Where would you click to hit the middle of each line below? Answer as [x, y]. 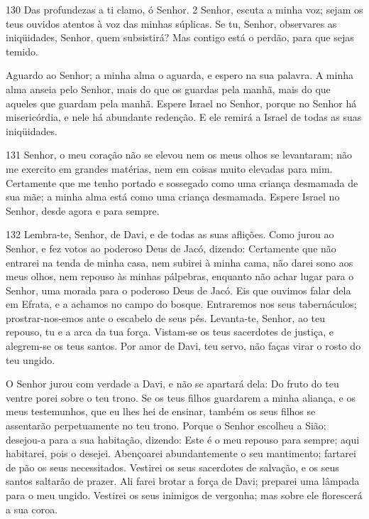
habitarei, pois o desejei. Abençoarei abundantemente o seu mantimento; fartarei [181, 453]
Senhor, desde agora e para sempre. [83, 210]
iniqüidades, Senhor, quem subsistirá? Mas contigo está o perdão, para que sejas [180, 37]
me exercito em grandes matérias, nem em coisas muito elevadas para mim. [169, 168]
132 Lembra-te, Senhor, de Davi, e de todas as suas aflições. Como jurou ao [170, 234]
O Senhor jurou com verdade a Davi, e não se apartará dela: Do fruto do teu [172, 384]
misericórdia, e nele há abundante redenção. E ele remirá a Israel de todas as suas [184, 117]
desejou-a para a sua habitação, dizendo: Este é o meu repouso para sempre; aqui [183, 439]
